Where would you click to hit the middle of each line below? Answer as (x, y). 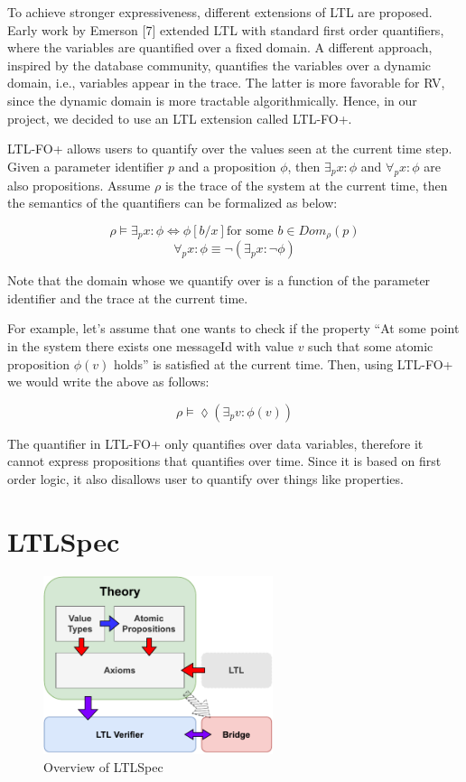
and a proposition (227, 166)
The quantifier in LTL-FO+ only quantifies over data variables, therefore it (215, 443)
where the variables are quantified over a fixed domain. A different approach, (220, 47)
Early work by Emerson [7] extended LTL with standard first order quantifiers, (226, 29)
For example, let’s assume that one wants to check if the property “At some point (233, 328)
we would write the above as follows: (108, 382)
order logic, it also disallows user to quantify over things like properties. (205, 478)
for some (250, 231)
